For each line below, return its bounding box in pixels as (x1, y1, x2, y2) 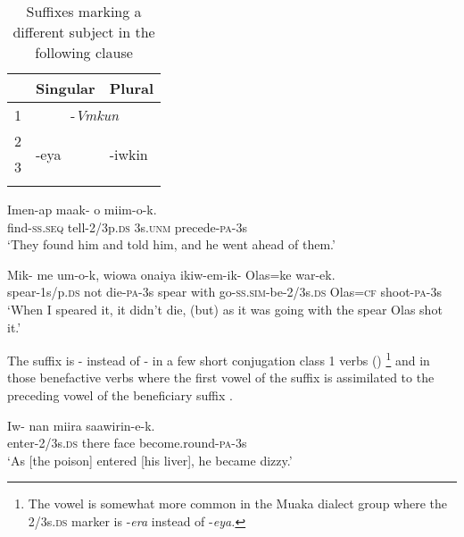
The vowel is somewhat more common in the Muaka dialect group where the (28, 494, 448, 513)
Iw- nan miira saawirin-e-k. (7, 415, 155, 434)
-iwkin (109, 143, 148, 164)
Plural (109, 78, 154, 98)
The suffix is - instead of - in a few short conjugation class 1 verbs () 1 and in (7, 348, 430, 369)
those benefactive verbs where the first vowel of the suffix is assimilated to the (7, 368, 435, 387)
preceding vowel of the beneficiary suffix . (7, 386, 233, 404)
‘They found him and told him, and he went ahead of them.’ (7, 235, 336, 254)
